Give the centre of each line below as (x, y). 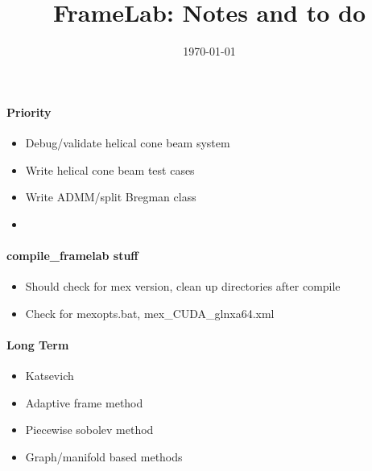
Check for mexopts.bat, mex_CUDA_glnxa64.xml (150, 313)
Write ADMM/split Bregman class (111, 197)
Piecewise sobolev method (89, 430)
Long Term (38, 344)
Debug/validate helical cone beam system (128, 142)
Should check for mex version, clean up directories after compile (183, 286)
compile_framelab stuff (72, 255)
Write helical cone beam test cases (110, 169)
